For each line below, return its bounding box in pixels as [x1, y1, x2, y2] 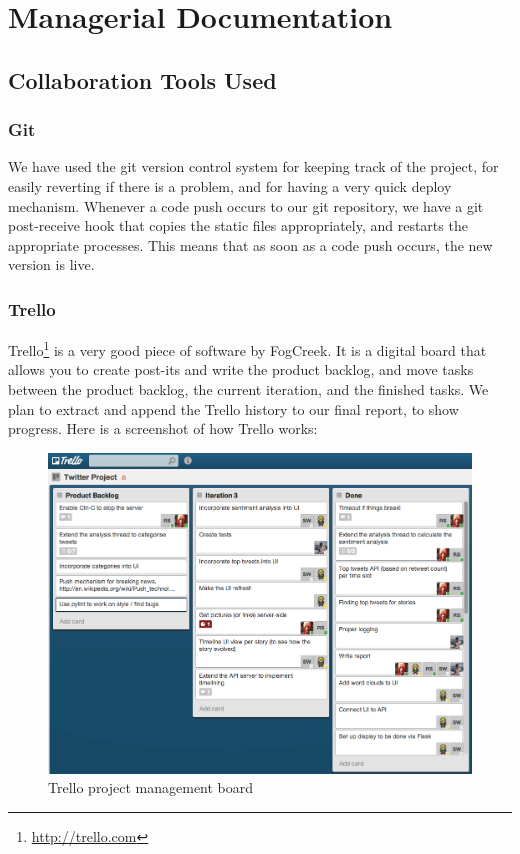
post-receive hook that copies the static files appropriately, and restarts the [8, 215, 468, 236]
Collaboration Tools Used [8, 64, 277, 95]
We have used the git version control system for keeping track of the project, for [8, 156, 499, 177]
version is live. [8, 254, 95, 275]
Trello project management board [48, 777, 254, 798]
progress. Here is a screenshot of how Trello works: [8, 418, 318, 439]
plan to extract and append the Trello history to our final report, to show [8, 398, 459, 419]
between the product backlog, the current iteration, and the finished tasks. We [8, 379, 489, 399]
